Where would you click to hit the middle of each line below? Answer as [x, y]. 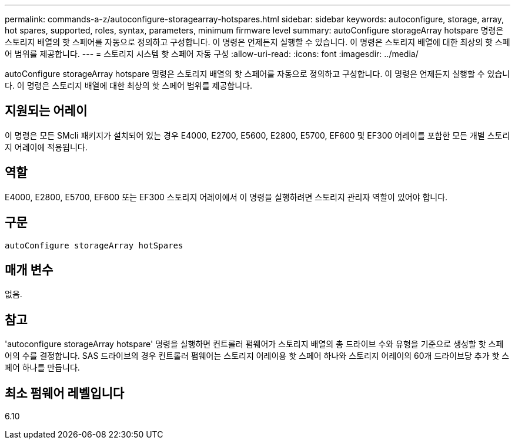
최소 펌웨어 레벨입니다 [65, 393]
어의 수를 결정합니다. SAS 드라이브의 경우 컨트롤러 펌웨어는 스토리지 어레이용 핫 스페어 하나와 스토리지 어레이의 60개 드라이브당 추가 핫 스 [257, 356]
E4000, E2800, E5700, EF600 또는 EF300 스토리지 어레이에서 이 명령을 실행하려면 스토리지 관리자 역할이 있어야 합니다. [226, 197]
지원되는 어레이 [46, 111]
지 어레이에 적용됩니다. [46, 147]
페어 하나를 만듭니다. [42, 368]
